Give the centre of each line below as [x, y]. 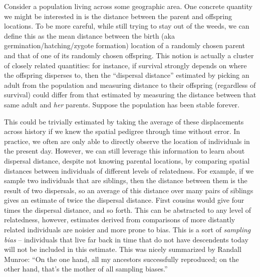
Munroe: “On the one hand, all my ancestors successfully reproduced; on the [121, 259]
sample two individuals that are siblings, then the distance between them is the [126, 180]
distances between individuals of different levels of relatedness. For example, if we [129, 170]
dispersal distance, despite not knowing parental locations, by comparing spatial [127, 160]
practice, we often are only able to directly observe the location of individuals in [127, 141]
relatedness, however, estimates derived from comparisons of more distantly [120, 220]
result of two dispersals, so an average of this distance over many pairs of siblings [129, 190]
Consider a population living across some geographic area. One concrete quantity [128, 6]
